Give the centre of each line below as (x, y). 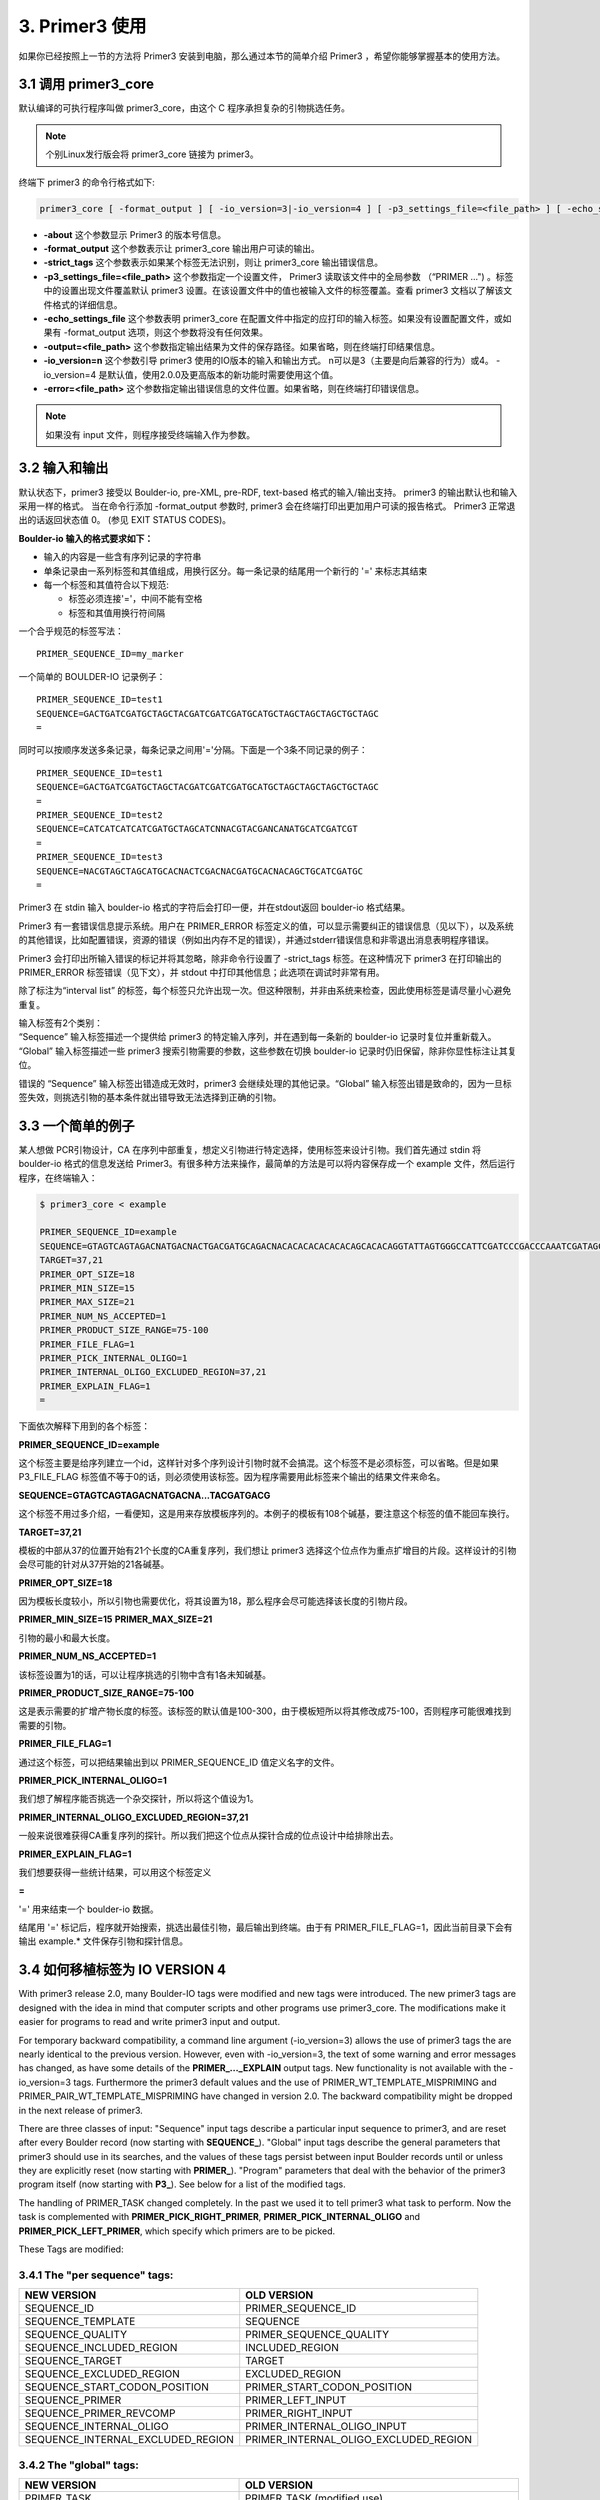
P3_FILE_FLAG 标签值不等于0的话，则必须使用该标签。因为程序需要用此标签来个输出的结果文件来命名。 (232, 1477)
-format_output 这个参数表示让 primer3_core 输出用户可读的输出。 (181, 248)
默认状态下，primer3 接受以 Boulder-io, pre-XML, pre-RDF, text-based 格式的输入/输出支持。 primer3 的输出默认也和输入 (268, 492)
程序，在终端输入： (58, 1177)
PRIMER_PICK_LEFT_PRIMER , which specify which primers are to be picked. (176, 2231)
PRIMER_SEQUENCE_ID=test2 (100, 815)
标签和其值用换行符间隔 (116, 612)
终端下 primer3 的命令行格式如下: (86, 182)
